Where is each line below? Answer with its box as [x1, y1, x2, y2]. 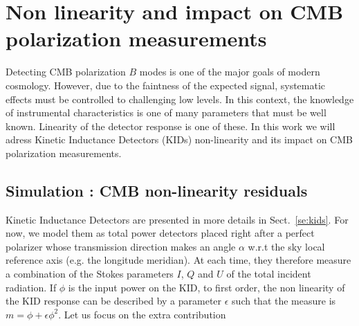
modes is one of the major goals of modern [139, 64, 320, 79]
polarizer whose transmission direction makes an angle [6, 239, 236, 253]
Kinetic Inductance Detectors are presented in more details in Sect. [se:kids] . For [6, 212, 349, 226]
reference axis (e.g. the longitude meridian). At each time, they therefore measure [6, 253, 351, 267]
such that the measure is [232, 293, 336, 308]
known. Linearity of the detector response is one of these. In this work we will [6, 118, 335, 133]
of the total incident [226, 266, 311, 281]
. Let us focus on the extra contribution [58, 307, 226, 321]
